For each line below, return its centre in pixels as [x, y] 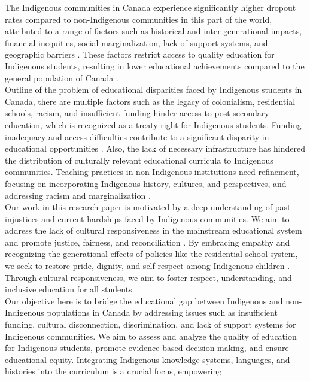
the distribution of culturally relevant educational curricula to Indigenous [139, 160]
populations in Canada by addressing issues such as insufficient [162, 312]
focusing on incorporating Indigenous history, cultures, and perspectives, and [146, 183]
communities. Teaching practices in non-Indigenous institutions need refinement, [152, 172]
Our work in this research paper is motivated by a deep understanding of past [148, 207]
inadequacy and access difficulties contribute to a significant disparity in [137, 136]
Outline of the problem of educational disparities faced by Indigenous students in [154, 90]
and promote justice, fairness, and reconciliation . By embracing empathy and [148, 242]
